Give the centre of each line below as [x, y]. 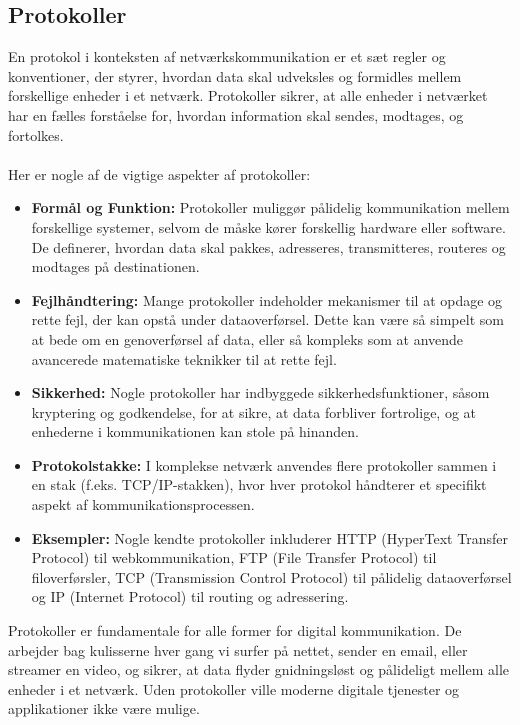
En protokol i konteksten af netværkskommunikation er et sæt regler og [227, 56]
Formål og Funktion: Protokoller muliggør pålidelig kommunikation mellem [270, 207]
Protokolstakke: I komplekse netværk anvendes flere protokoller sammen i [264, 464]
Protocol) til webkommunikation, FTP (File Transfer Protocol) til [234, 557]
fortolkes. [36, 134]
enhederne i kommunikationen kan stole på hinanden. [195, 431]
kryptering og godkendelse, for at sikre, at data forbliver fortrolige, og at [254, 411]
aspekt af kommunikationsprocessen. [143, 504]
